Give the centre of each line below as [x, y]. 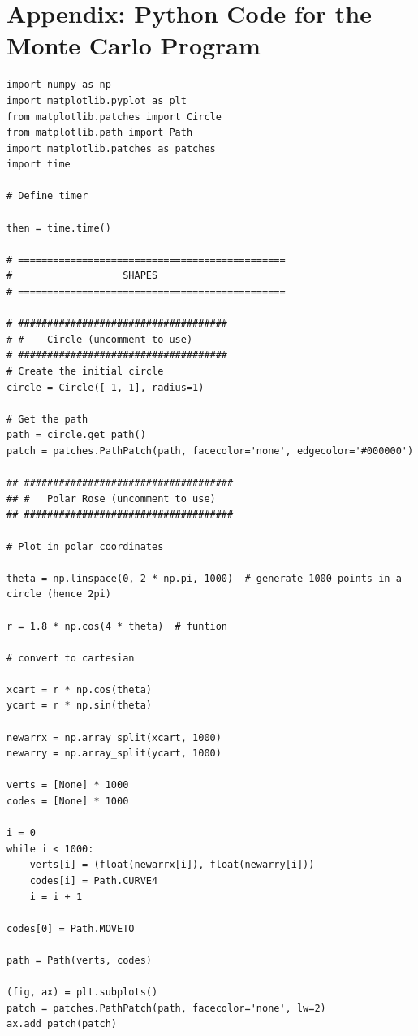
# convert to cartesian [71, 658]
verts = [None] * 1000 [68, 785]
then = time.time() [59, 228]
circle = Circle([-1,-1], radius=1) [106, 387]
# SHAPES [82, 276]
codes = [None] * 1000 [68, 802]
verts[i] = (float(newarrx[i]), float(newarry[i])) [172, 865]
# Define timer [47, 196]
